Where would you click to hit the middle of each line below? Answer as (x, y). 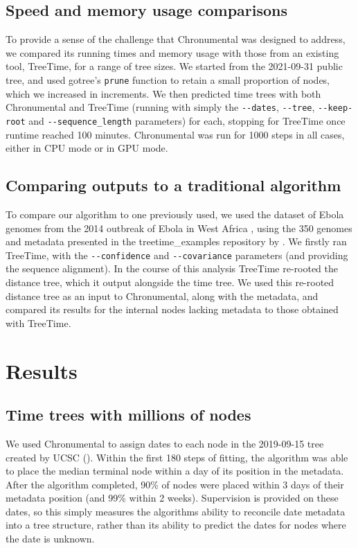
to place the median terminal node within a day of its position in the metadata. (175, 471)
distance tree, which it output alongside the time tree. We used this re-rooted (170, 282)
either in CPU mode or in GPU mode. (87, 148)
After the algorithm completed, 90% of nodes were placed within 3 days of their (175, 484)
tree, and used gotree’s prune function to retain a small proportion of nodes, (168, 79)
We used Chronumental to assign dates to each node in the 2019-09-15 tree (165, 443)
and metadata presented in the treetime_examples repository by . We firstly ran (176, 241)
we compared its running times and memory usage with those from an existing (172, 52)
